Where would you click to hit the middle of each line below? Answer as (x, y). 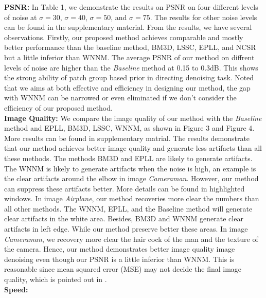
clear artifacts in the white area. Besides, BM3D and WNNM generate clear (124, 218)
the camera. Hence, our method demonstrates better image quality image (120, 249)
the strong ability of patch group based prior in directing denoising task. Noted (129, 77)
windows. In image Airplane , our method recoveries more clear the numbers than (132, 198)
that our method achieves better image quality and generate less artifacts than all (133, 148)
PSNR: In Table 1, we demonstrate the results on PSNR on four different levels (131, 7)
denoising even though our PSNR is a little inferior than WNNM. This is (119, 259)
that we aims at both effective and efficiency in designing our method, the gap (127, 87)
